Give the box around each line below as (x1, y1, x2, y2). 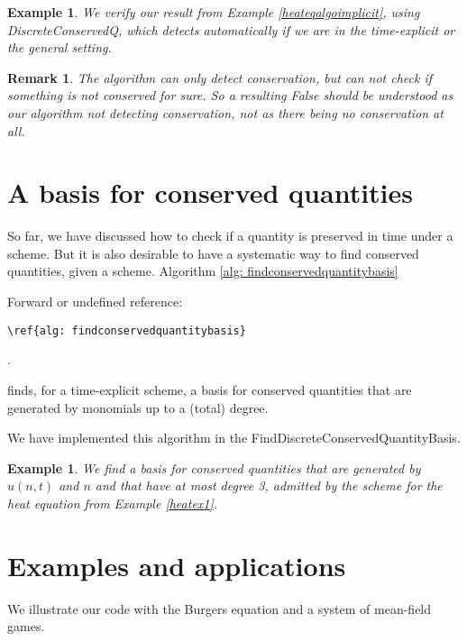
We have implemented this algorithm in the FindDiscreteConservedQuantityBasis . (7, 428, 461, 447)
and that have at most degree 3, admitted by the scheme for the (95, 476, 443, 495)
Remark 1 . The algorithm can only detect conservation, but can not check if (7, 68, 433, 87)
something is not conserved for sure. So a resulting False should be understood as (7, 86, 453, 105)
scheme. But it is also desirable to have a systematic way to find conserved (7, 243, 419, 262)
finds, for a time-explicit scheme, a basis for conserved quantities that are (7, 380, 412, 398)
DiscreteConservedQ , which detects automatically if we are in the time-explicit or (7, 20, 455, 39)
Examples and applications (7, 546, 346, 583)
